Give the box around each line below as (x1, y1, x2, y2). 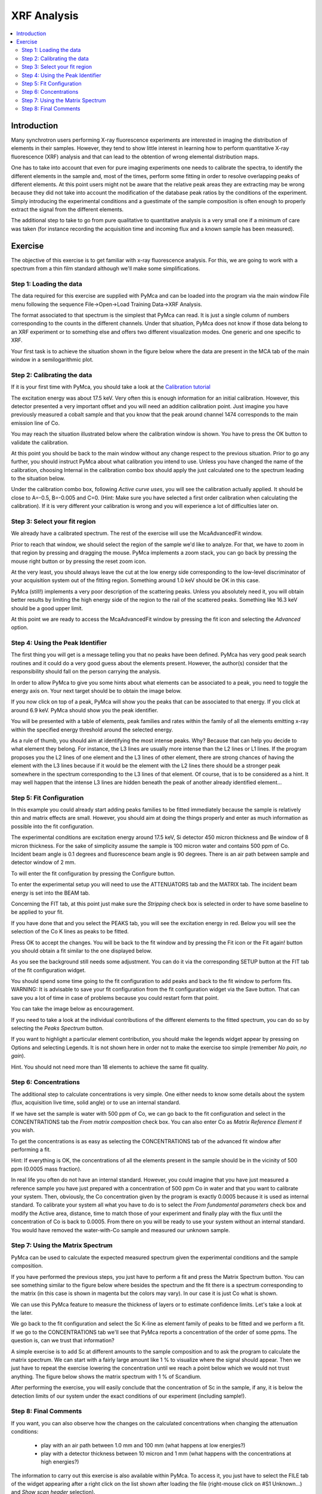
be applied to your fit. (11, 908, 64, 916)
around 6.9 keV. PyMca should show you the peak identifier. (11, 706, 159, 714)
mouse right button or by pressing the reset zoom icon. (11, 558, 147, 565)
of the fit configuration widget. (11, 966, 86, 973)
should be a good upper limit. (11, 604, 83, 612)
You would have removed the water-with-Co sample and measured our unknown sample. (11, 1226, 230, 1233)
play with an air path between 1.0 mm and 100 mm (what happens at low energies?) (41, 1441, 246, 1449)
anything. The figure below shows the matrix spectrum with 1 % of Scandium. (11, 1373, 202, 1380)
